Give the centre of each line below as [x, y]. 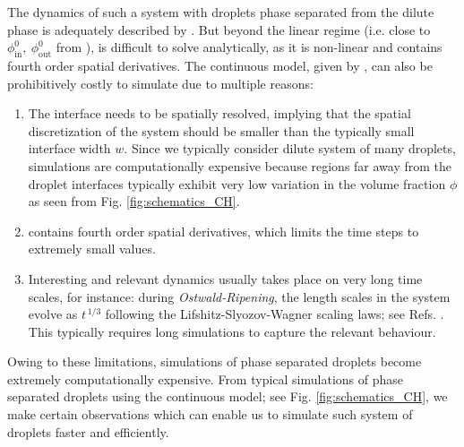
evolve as [53, 314]
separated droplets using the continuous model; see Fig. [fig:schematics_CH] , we [228, 396]
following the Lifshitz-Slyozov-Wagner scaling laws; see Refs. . [275, 314]
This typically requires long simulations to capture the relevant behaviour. [232, 331]
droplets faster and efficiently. [88, 431]
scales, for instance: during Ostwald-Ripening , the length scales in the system [239, 296]
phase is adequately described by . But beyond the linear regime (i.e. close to [219, 29]
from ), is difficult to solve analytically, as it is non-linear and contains [249, 47]
